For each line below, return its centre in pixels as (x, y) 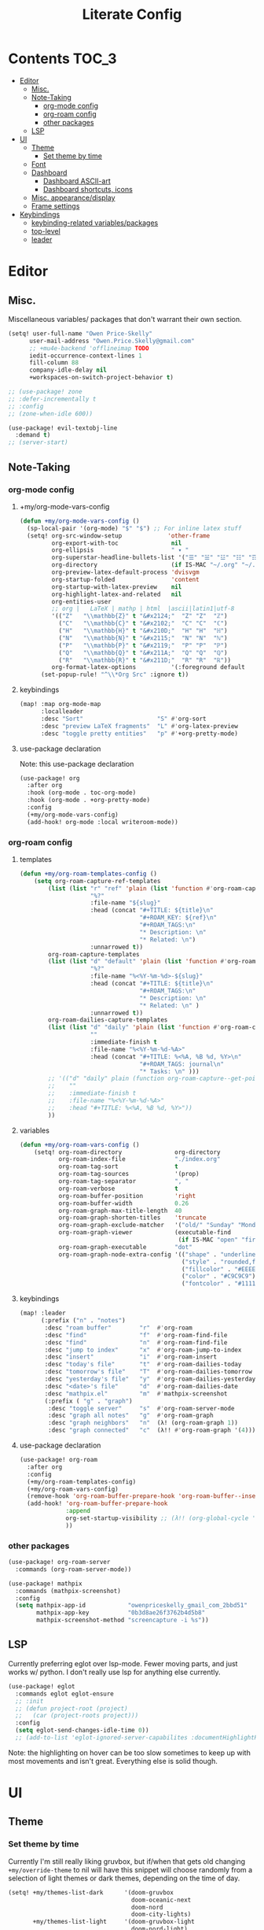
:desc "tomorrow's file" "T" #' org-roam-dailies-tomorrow (148, 1372)
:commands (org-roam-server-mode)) (73, 1569)
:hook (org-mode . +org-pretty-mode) (89, 800)
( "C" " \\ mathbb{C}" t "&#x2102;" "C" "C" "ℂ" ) (143, 623)
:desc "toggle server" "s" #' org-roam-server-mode (141, 1408)
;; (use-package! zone (45, 392)
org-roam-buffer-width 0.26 (124, 1203)
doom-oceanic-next (161, 1900)
